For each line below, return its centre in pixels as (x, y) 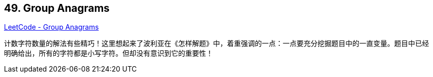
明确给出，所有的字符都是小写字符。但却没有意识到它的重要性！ (108, 53)
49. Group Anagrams (57, 8)
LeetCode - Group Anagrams (52, 27)
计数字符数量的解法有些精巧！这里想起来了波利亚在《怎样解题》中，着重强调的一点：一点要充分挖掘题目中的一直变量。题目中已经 (216, 43)
